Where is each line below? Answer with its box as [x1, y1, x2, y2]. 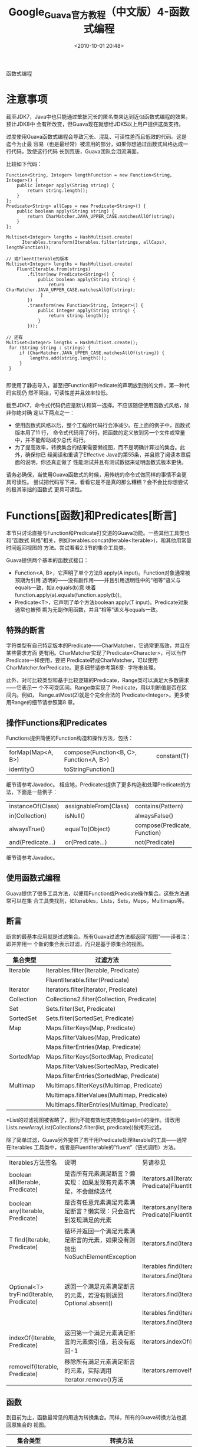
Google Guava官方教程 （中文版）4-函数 [8, 5, 190, 21]
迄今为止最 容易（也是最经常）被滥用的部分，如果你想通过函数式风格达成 [6, 141, 183, 148]
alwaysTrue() [9, 825, 45, 833]
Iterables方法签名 [9, 1158, 57, 1167]
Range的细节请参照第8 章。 [11, 699, 78, 706]
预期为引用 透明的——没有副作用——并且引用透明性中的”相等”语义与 [14, 577, 181, 584]
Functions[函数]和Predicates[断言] [6, 509, 177, 522]
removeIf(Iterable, [9, 1362, 59, 1370]
